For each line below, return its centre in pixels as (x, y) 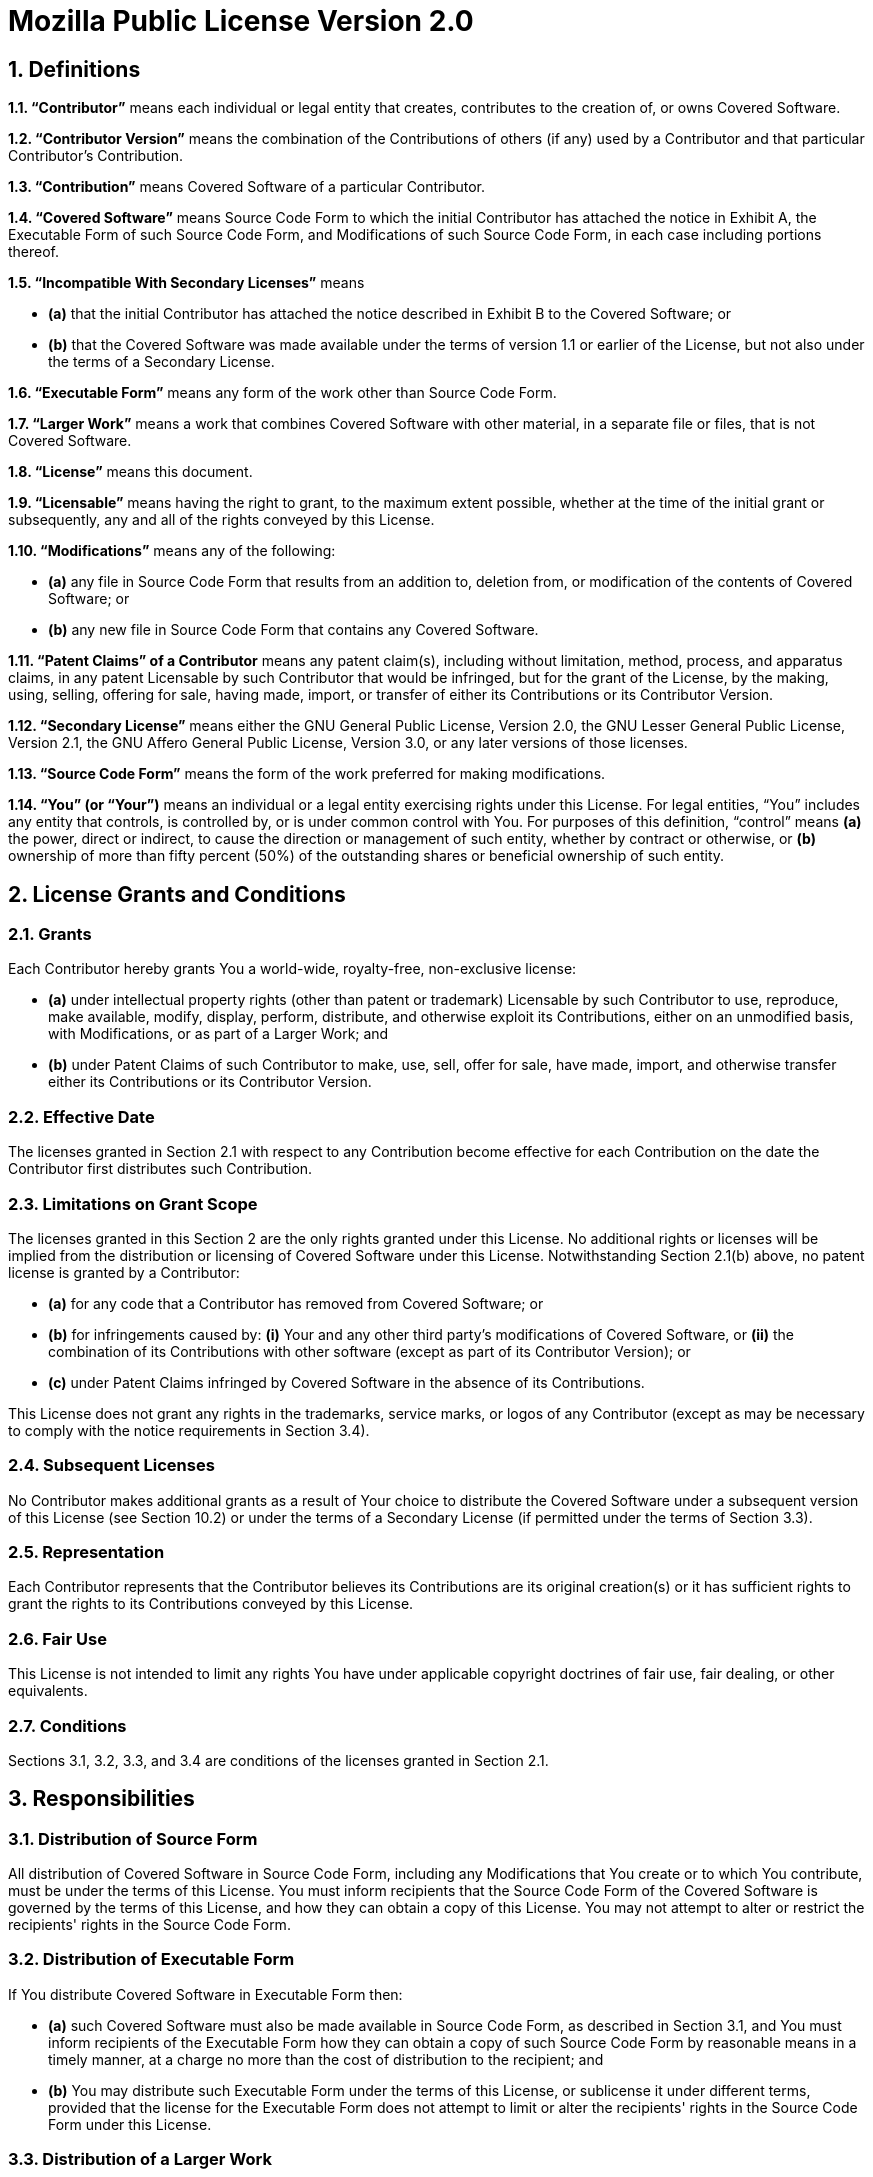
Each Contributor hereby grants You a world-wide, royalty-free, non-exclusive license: (292, 969)
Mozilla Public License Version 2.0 (241, 21)
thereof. (34, 252)
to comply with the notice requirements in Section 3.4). (189, 1430)
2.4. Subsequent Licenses (111, 1465)
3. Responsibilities (101, 1799)
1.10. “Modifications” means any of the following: (172, 551)
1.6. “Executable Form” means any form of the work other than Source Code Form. (282, 393)
